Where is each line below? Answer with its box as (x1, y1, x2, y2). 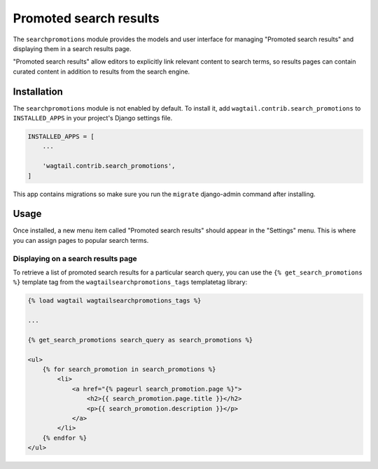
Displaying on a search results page (13, 253, 138, 263)
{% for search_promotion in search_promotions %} (42, 365, 216, 374)
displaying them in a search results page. (13, 44, 132, 52)
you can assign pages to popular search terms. (13, 236, 149, 244)
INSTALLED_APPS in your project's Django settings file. (13, 114, 173, 122)
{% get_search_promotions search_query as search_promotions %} (27, 336, 253, 344)
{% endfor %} (42, 434, 87, 442)
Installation (13, 85, 63, 97)
